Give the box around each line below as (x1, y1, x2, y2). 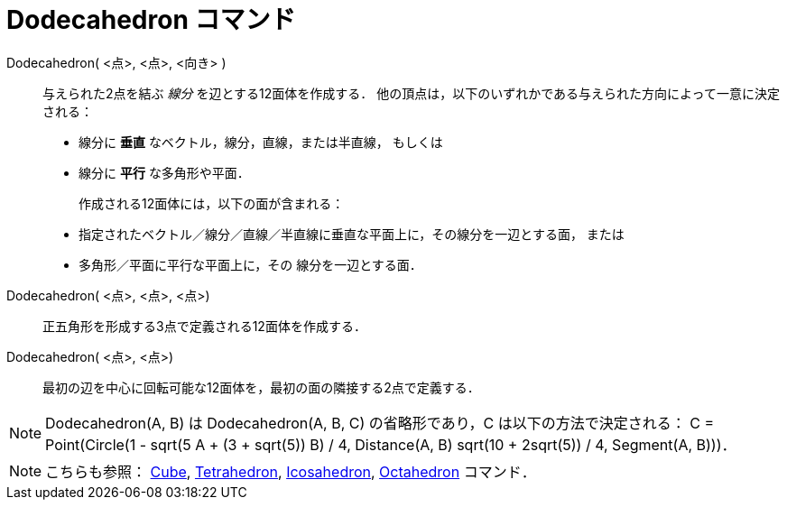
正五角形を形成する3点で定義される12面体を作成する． (42, 318, 366, 334)
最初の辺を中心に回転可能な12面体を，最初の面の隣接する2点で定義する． (42, 379, 480, 395)
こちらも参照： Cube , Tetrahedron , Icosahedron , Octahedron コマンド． (45, 462, 536, 481)
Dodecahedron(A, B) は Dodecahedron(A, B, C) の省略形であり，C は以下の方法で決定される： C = (45, 413, 714, 432)
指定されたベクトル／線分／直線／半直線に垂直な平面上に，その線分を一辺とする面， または (79, 226, 625, 242)
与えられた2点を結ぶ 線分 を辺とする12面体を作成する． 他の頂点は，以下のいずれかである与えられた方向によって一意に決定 (42, 85, 780, 101)
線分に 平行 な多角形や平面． (79, 164, 250, 180)
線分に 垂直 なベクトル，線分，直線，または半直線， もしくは (79, 134, 443, 150)
